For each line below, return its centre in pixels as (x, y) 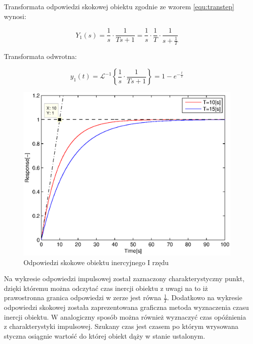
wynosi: (15, 16)
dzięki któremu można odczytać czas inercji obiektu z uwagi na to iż (106, 288)
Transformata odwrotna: (41, 56)
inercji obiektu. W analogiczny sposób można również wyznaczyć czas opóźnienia (125, 316)
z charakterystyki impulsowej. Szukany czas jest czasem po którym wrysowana (121, 326)
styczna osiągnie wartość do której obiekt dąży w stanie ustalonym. (105, 335)
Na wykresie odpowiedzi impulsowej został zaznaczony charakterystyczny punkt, (124, 278)
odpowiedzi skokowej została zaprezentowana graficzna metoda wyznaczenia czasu (126, 307)
